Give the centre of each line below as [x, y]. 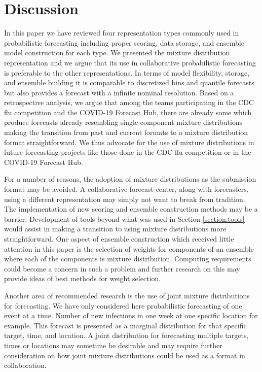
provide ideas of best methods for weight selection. [83, 278]
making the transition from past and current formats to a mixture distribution [126, 132]
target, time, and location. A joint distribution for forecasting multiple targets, [126, 335]
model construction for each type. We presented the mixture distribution [117, 53]
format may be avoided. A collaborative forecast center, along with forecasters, [126, 189]
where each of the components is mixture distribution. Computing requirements [128, 259]
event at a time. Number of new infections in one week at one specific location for [131, 315]
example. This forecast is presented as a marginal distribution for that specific [125, 325]
